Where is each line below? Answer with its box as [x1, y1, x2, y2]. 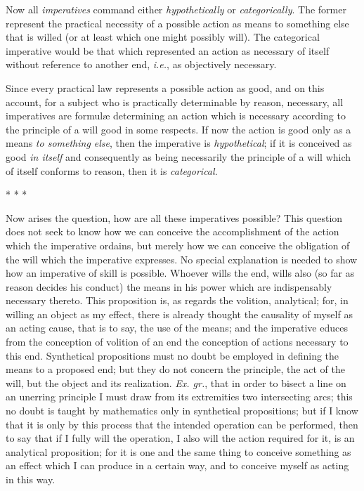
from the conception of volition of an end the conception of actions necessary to [6, 334, 349, 349]
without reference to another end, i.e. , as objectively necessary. [6, 57, 277, 72]
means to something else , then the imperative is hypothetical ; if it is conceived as [6, 136, 352, 150]
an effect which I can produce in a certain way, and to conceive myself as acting [6, 458, 349, 473]
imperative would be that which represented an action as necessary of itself [6, 43, 330, 58]
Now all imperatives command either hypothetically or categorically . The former [6, 2, 346, 16]
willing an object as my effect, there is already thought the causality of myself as [6, 306, 353, 321]
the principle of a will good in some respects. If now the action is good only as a [6, 122, 351, 136]
